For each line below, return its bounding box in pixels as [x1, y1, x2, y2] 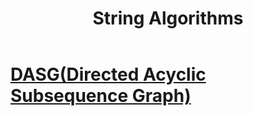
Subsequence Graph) [10, 85, 192, 107]
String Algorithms [92, 7, 244, 30]
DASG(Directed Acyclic [10, 63, 207, 86]
